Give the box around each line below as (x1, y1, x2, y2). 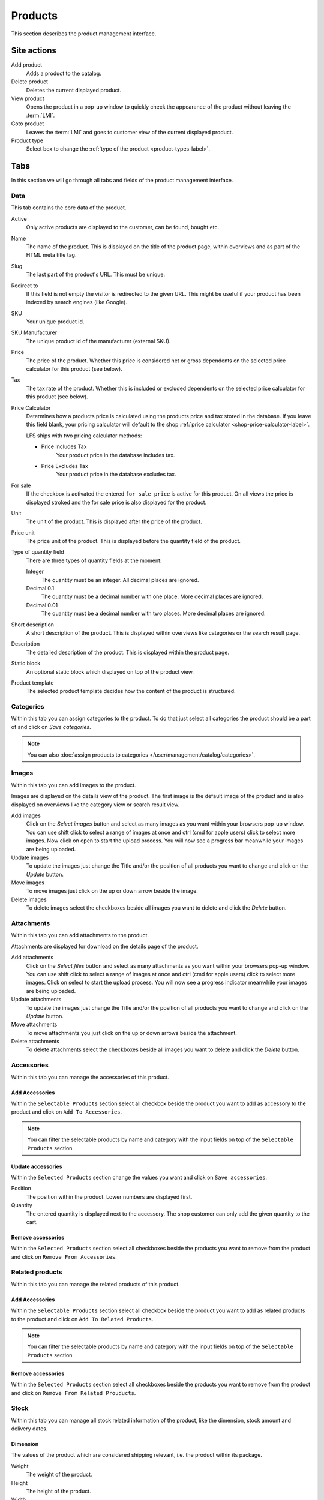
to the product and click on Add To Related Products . (11, 1315, 154, 1322)
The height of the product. (26, 1488, 91, 1495)
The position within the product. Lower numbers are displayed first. (26, 1193, 193, 1200)
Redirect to (11, 282, 38, 289)
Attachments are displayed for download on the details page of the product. (11, 943, 199, 950)
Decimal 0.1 (26, 585, 55, 592)
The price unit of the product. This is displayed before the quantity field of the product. (26, 538, 241, 545)
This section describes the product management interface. (11, 30, 157, 37)
